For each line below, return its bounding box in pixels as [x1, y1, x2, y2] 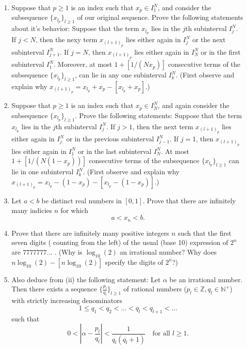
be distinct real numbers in [41, 196, 122, 206]
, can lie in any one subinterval [75, 70, 166, 80]
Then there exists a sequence [11, 284, 97, 294]
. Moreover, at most [53, 59, 113, 69]
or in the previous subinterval [66, 134, 154, 144]
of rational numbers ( [123, 284, 187, 294]
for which [60, 205, 88, 215]
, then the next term [132, 121, 193, 131]
